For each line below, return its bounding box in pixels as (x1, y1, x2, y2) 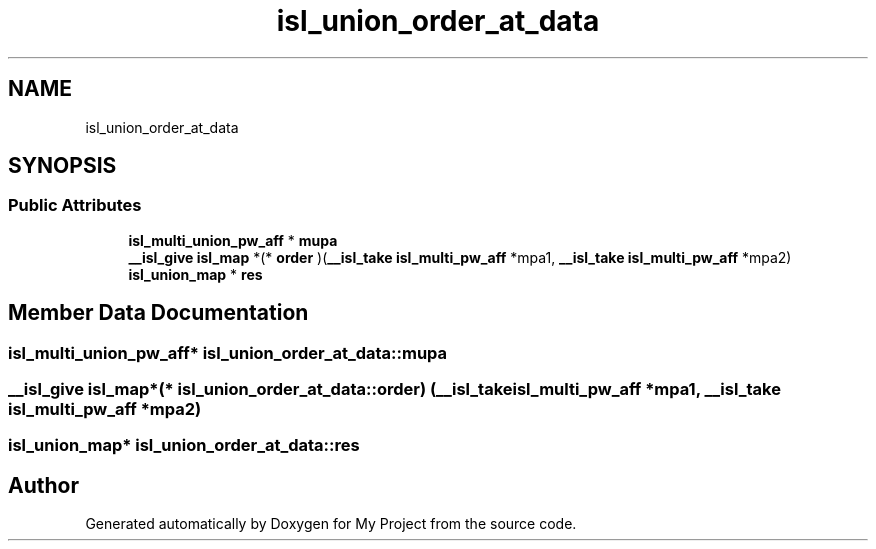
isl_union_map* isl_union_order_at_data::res (8, 435, 360, 456)
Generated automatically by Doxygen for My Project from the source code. (85, 515, 577, 533)
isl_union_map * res (128, 265, 263, 283)
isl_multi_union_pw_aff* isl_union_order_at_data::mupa (8, 342, 448, 363)
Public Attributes (8, 195, 142, 216)
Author (8, 472, 79, 498)
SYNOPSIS (8, 153, 117, 179)
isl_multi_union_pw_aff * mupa (128, 231, 338, 249)
